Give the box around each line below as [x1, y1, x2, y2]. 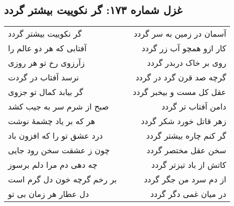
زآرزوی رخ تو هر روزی [8, 57, 85, 69]
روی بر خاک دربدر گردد [147, 57, 226, 69]
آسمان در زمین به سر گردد [133, 28, 226, 40]
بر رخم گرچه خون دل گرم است [8, 173, 117, 185]
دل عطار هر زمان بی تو [8, 188, 89, 200]
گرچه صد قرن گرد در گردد [135, 71, 226, 83]
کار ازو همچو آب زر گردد [141, 42, 226, 54]
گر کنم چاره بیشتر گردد [146, 130, 226, 142]
